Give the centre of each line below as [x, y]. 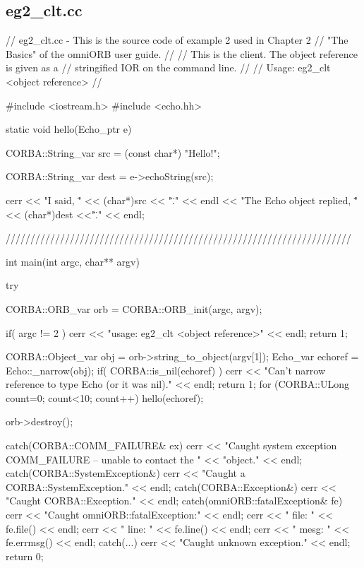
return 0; [25, 556]
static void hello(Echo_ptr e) [69, 129]
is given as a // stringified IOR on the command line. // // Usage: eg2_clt [168, 67]
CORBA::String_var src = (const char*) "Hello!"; [113, 152]
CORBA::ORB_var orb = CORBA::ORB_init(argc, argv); [134, 308]
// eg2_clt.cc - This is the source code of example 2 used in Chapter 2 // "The [177, 40]
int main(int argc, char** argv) [73, 261]
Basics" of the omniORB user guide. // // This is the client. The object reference [182, 53]
